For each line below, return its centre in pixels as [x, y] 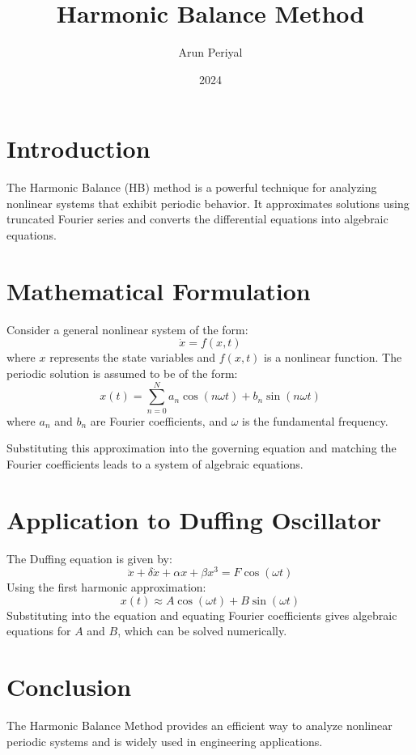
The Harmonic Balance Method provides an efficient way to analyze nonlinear [200, 725]
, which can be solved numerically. [202, 631]
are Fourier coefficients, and [159, 420]
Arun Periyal [210, 52]
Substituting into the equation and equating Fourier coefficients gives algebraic [202, 615]
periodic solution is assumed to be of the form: [122, 373]
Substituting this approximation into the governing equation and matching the [202, 448]
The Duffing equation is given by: [89, 558]
